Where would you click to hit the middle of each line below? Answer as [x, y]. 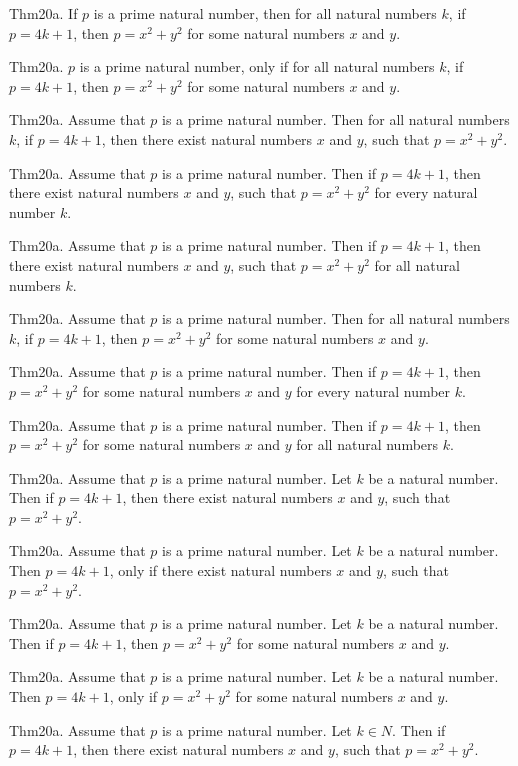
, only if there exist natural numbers [220, 570]
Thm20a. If [43, 13]
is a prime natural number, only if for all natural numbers [257, 66]
